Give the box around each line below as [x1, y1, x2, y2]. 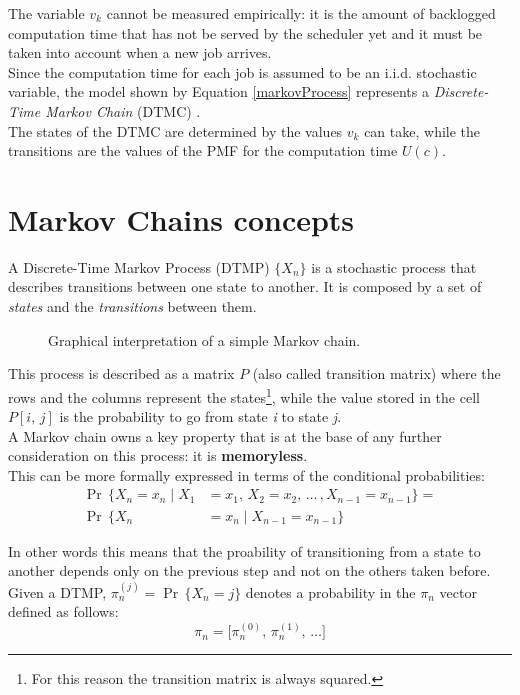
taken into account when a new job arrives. [8, 42, 272, 63]
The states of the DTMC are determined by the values [8, 120, 343, 141]
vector [439, 581, 477, 602]
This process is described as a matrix [8, 363, 235, 384]
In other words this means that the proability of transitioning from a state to [8, 540, 481, 561]
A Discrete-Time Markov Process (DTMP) [8, 256, 270, 277]
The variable [8, 3, 85, 23]
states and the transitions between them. [8, 296, 257, 317]
